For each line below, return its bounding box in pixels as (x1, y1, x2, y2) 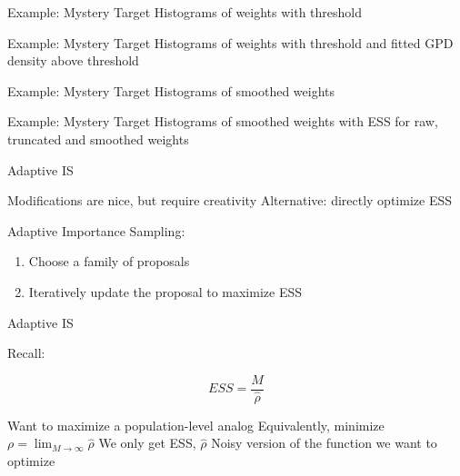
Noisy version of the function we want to (211, 433, 437, 452)
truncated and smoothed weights (7, 129, 189, 148)
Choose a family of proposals (28, 252, 190, 271)
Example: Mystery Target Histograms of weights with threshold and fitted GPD (7, 33, 454, 52)
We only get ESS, (98, 433, 196, 452)
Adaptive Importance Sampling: (7, 221, 185, 240)
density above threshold (7, 51, 139, 70)
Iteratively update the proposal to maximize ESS (28, 282, 302, 301)
